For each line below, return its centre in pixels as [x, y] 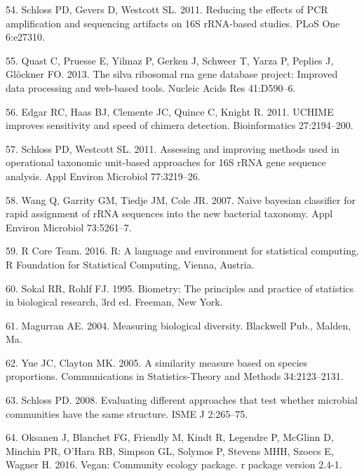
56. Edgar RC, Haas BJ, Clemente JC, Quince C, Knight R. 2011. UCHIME [170, 111]
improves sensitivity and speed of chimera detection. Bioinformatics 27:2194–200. [180, 125]
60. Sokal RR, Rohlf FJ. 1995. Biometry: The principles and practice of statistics [180, 288]
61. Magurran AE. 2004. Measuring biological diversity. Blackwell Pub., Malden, [178, 325]
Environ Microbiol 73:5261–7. [69, 227]
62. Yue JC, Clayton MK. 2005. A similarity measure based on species [157, 362]
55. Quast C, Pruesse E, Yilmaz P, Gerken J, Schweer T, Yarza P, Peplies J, [170, 60]
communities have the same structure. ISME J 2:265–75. [127, 413]
